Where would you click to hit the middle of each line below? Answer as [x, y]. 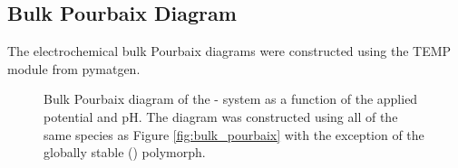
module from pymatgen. [74, 68]
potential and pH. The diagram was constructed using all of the [221, 116]
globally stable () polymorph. [125, 152]
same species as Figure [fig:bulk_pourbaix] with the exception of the [234, 134]
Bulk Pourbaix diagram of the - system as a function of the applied [231, 99]
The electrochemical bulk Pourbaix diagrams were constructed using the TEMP [229, 51]
